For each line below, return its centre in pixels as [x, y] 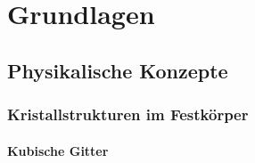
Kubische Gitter [58, 150]
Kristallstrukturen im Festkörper [128, 114]
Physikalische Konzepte [118, 70]
